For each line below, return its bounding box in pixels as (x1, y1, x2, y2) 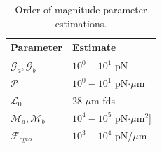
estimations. (55, 15, 107, 30)
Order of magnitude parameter (15, 2, 147, 16)
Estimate (72, 40, 116, 55)
